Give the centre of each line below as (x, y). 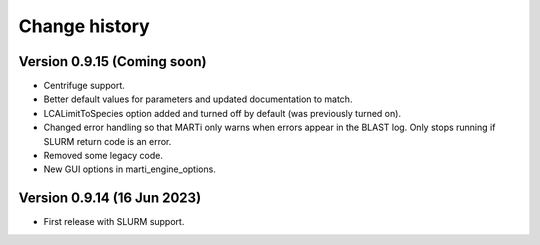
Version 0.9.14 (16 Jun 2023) (110, 198)
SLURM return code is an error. (107, 141)
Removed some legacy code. (103, 156)
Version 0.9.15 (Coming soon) (112, 61)
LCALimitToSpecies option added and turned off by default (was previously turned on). (222, 113)
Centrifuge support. (84, 86)
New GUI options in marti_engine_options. (130, 169)
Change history (84, 26)
